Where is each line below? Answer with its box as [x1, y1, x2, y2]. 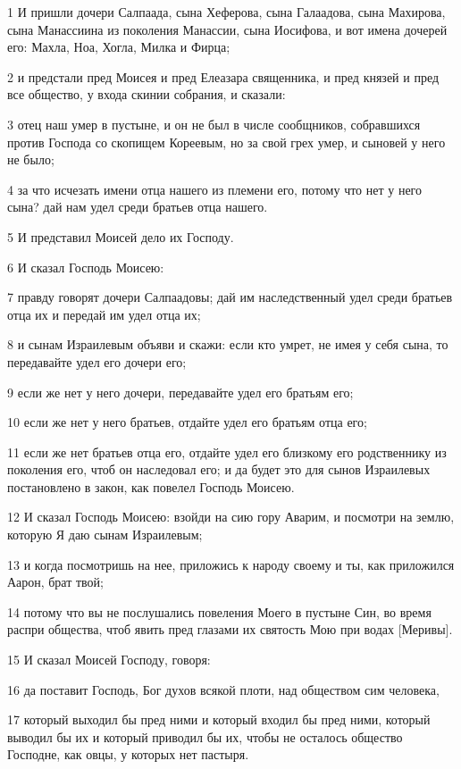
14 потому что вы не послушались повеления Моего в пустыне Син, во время [7, 602, 432, 621]
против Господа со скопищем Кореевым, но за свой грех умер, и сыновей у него [7, 132, 446, 151]
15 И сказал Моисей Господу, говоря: [7, 650, 211, 669]
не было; [7, 150, 54, 169]
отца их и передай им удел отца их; [7, 305, 201, 323]
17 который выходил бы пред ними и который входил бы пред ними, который [7, 710, 431, 729]
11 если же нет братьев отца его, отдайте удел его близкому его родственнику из [7, 442, 447, 461]
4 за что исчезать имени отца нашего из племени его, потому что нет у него [7, 180, 423, 198]
